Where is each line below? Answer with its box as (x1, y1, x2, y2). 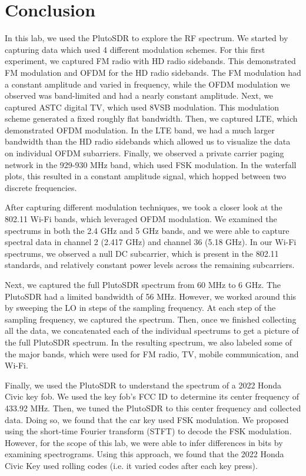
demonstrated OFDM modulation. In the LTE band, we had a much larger (5, 123, 275, 136)
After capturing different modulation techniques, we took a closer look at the (5, 201, 282, 213)
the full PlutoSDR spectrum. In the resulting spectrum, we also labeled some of (5, 336, 292, 348)
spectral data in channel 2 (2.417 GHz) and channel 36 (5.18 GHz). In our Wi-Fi (5, 236, 297, 248)
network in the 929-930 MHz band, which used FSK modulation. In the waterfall (5, 158, 297, 170)
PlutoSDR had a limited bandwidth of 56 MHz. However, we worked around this (5, 290, 297, 302)
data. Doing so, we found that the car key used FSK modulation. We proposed (5, 413, 289, 425)
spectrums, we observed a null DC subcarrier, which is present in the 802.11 (5, 247, 279, 259)
